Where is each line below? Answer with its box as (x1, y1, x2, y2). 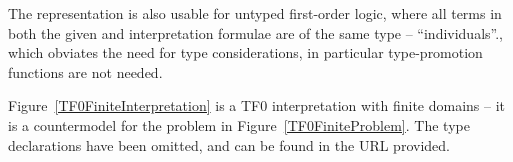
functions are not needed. (8, 61, 163, 82)
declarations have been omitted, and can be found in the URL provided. (8, 134, 450, 155)
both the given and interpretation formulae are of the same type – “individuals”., (8, 22, 504, 43)
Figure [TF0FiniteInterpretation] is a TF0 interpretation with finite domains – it (8, 95, 506, 116)
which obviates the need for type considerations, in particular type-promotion (8, 42, 483, 63)
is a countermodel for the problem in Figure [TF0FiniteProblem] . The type (8, 114, 470, 135)
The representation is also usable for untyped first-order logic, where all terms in (8, 3, 502, 23)
